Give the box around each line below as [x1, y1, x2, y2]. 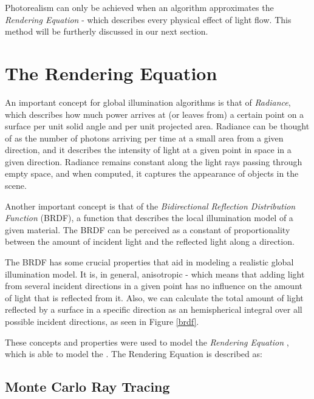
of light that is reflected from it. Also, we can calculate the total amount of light [5, 291, 304, 304]
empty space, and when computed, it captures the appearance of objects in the [5, 167, 299, 180]
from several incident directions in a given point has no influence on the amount [5, 279, 302, 292]
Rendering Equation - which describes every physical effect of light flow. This [5, 13, 292, 26]
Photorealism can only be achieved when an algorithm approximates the [5, 1, 274, 13]
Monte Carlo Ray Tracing [5, 377, 170, 396]
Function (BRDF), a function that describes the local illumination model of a [5, 211, 293, 224]
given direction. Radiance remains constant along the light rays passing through [5, 155, 302, 168]
